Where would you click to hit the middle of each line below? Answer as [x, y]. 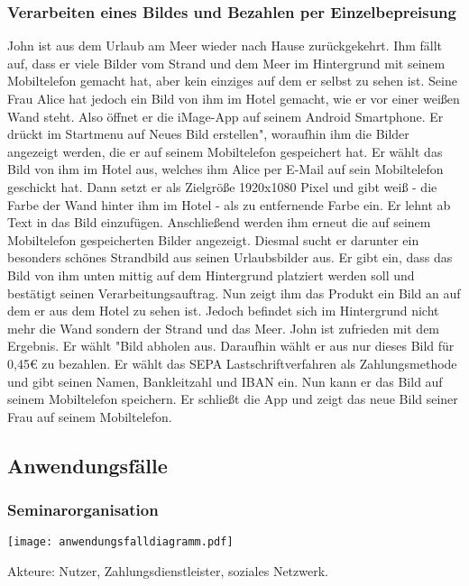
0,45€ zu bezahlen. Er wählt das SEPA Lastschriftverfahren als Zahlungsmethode [232, 363]
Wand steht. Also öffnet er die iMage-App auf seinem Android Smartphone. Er [225, 116]
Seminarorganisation [83, 509]
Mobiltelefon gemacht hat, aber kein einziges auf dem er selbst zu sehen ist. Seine [232, 81]
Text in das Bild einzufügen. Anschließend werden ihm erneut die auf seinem [219, 222]
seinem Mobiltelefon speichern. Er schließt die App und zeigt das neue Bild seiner [233, 399]
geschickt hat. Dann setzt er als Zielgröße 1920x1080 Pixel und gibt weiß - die [222, 186]
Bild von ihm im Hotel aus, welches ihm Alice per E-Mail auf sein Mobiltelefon [225, 169]
